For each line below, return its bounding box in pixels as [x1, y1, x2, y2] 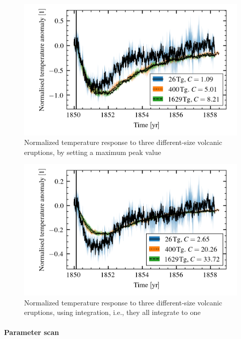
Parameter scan [4, 326, 59, 337]
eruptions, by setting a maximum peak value [24, 146, 161, 157]
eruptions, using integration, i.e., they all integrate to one [24, 307, 201, 317]
